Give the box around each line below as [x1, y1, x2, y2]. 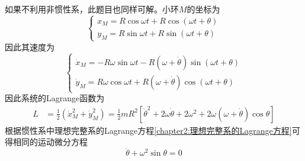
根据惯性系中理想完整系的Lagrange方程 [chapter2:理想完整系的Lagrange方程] [5, 124, 292, 136]
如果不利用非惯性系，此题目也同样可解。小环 [5, 3, 179, 15]
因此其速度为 [5, 40, 54, 53]
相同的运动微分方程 [12, 136, 88, 148]
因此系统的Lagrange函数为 [5, 92, 105, 104]
